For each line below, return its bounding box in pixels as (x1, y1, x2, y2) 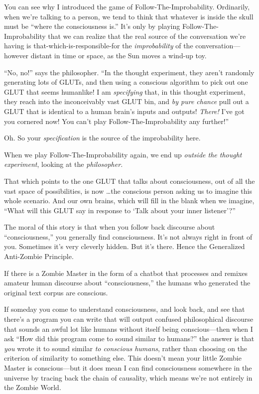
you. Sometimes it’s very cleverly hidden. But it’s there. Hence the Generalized (4, 241, 245, 252)
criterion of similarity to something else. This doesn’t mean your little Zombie (4, 353, 242, 363)
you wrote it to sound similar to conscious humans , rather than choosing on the (4, 343, 248, 353)
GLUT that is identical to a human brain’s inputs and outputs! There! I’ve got (4, 106, 245, 116)
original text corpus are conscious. (4, 287, 108, 297)
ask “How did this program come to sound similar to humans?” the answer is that (4, 333, 255, 344)
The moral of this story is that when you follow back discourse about (4, 222, 215, 232)
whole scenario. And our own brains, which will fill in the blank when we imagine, (4, 195, 255, 206)
